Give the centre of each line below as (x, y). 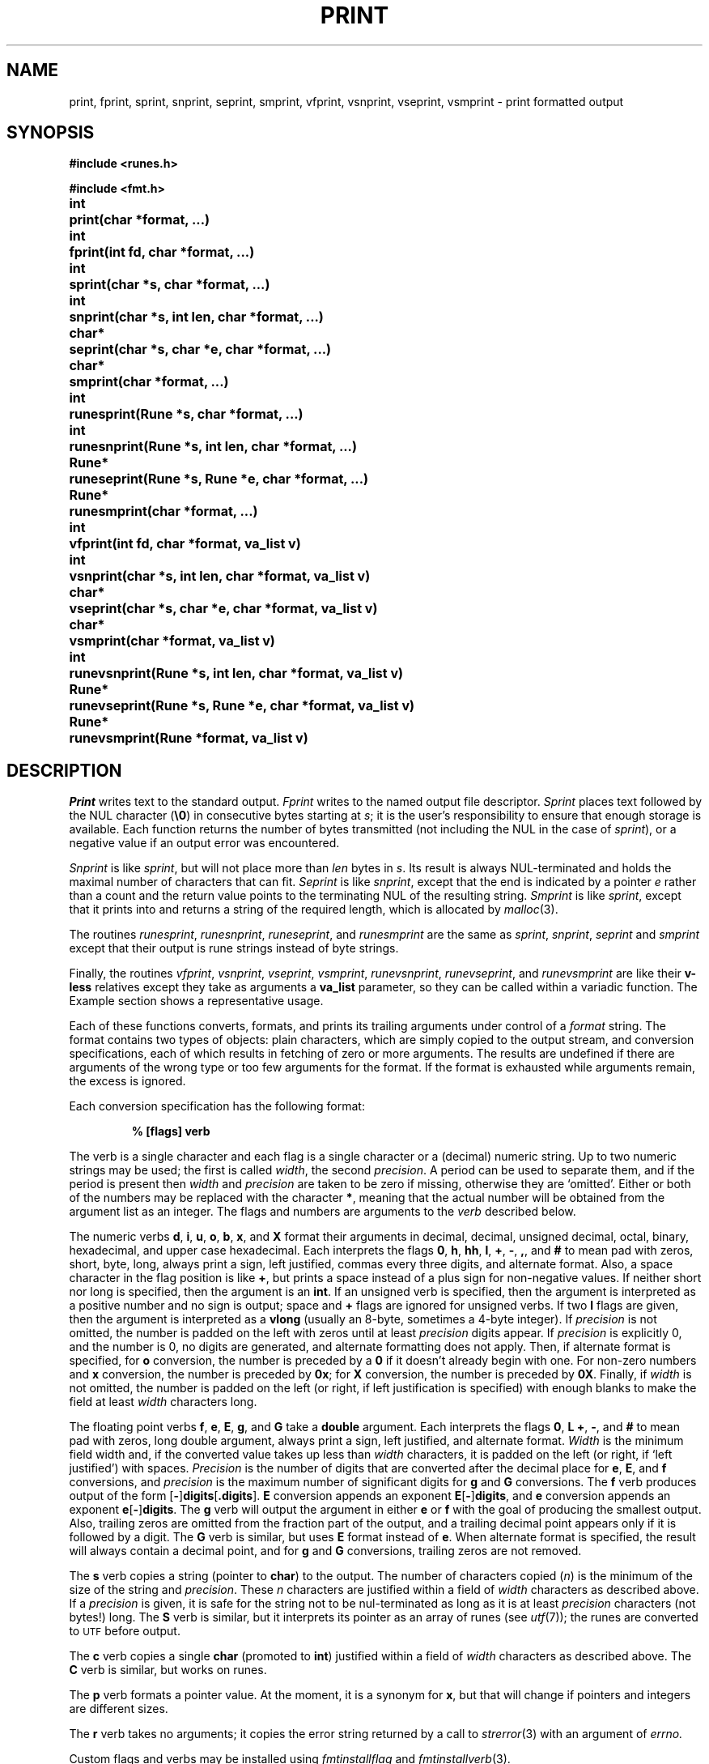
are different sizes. (119, 1709)
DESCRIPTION (64, 770)
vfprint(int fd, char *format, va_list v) (185, 544)
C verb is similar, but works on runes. (168, 1670)
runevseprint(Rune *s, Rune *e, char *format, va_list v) (242, 706)
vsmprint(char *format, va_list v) (172, 641)
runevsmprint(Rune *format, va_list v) (189, 738)
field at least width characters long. (163, 1402)
